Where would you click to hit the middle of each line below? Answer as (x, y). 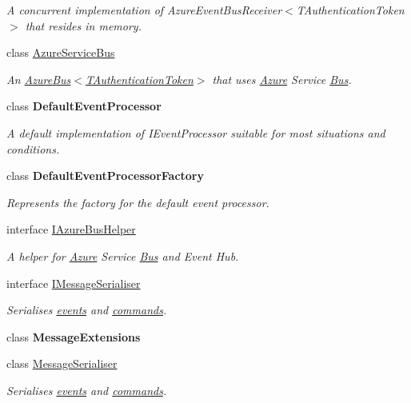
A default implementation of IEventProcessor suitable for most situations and (196, 132)
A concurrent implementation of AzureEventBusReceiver (144, 10)
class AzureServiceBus (61, 52)
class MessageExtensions (74, 336)
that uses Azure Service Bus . (282, 79)
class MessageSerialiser (62, 363)
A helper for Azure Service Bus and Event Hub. (123, 255)
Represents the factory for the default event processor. (138, 202)
